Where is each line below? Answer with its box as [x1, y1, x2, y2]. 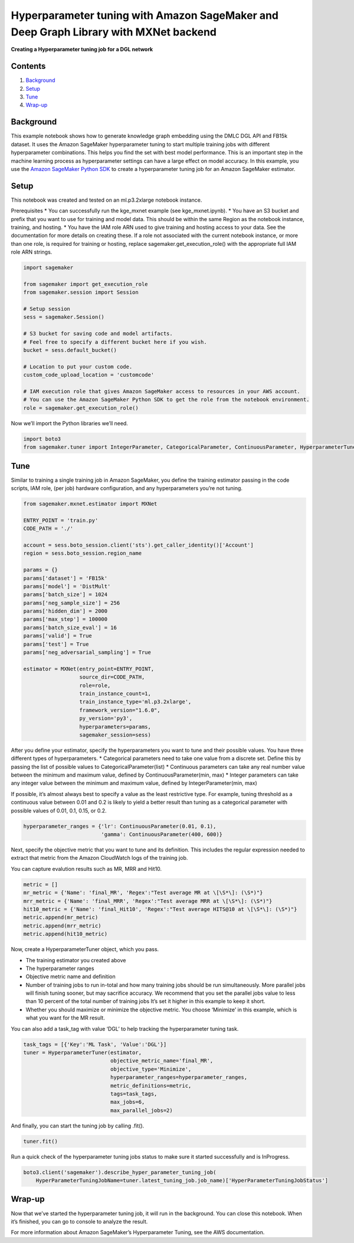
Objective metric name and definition [25, 973, 116, 980]
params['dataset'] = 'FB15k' [23, 575, 108, 581]
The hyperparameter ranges [25, 965, 94, 972]
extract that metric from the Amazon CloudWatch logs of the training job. [11, 854, 188, 861]
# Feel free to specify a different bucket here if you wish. [23, 338, 207, 345]
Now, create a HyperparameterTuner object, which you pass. [11, 946, 159, 953]
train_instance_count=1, [79, 690, 152, 697]
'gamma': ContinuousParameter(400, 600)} [101, 831, 223, 838]
